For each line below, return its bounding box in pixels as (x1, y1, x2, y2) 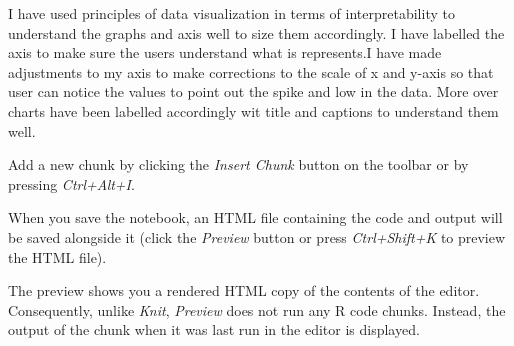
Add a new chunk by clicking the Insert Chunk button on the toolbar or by (8, 154, 469, 175)
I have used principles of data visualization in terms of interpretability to (8, 3, 455, 23)
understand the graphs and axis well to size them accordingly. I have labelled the (8, 22, 505, 43)
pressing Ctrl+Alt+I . (8, 173, 135, 194)
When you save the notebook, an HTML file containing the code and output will (8, 207, 503, 228)
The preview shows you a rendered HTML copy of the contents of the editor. (8, 280, 480, 301)
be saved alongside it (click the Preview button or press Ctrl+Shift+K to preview (8, 226, 506, 247)
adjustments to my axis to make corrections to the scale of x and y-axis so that (8, 61, 494, 82)
